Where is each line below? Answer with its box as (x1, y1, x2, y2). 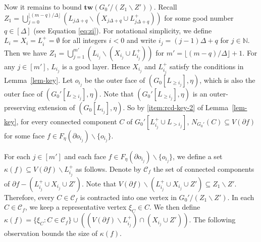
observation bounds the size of (4, 228, 97, 238)
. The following (189, 214, 236, 225)
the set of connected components (153, 163, 254, 174)
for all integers (62, 35, 107, 45)
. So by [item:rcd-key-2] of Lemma (123, 102, 229, 112)
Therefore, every (4, 191, 55, 202)
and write (126, 35, 156, 45)
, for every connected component (16, 116, 117, 126)
